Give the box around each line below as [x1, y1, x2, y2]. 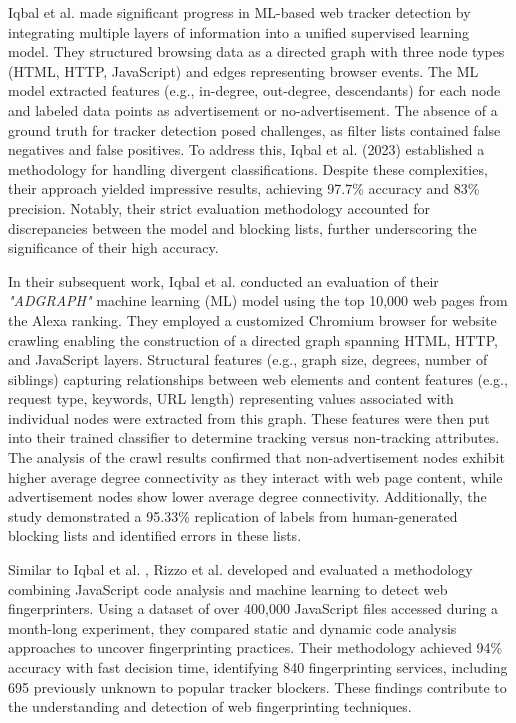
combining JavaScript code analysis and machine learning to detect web [8, 578, 448, 599]
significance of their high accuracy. [8, 237, 219, 258]
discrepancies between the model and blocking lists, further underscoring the [8, 217, 477, 238]
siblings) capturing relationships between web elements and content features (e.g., [8, 368, 508, 389]
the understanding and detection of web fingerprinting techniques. [8, 696, 412, 717]
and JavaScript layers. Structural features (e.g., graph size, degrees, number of [8, 349, 488, 370]
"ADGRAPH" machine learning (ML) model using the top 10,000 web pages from [8, 290, 508, 311]
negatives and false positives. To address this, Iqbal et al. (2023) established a [8, 139, 485, 160]
